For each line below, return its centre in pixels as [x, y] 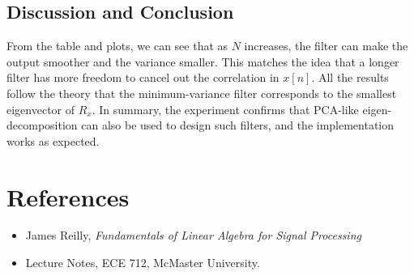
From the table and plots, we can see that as [117, 46]
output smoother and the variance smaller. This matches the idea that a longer [203, 61]
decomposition [42, 125]
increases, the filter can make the [326, 46]
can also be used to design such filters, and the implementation [238, 125]
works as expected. [53, 140]
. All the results [350, 77]
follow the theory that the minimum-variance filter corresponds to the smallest [202, 93]
